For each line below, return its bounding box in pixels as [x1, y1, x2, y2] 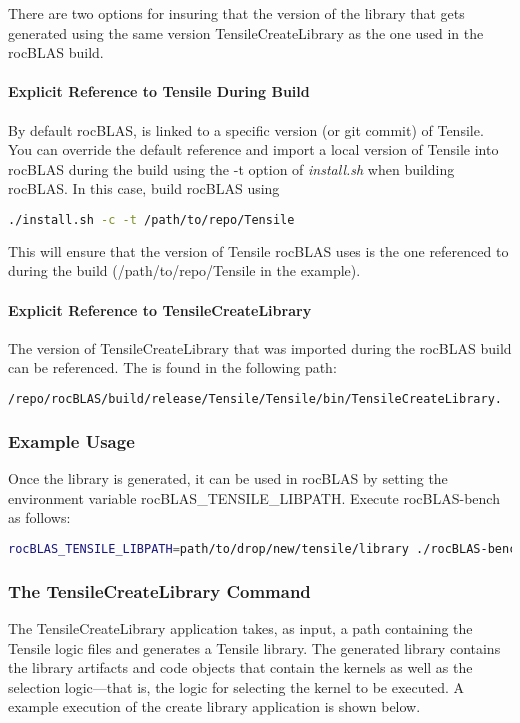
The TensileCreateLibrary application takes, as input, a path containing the [8, 617, 473, 638]
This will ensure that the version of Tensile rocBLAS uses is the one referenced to [8, 240, 509, 261]
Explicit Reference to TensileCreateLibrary [8, 299, 312, 320]
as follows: [8, 507, 71, 528]
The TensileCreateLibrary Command [8, 578, 311, 603]
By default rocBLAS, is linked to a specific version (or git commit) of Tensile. [8, 119, 484, 140]
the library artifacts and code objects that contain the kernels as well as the [8, 657, 473, 678]
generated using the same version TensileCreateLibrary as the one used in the [8, 22, 484, 43]
